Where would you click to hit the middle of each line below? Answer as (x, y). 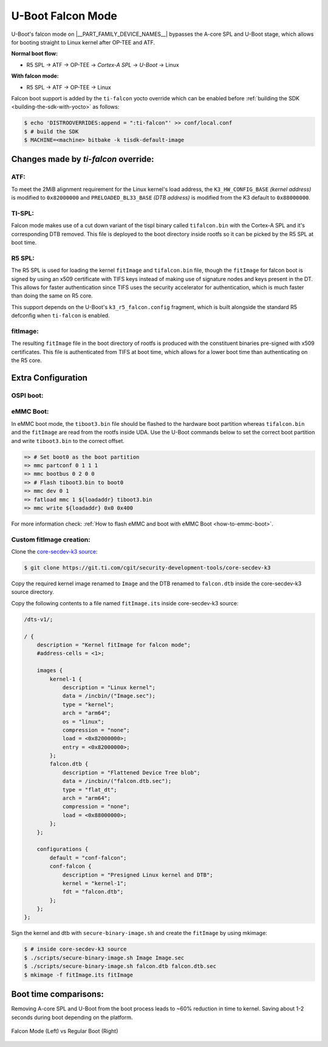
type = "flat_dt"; (90, 790)
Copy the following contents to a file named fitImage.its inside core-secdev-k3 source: (125, 603)
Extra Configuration (50, 377)
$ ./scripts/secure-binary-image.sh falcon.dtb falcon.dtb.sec (120, 966)
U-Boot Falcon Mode (64, 16)
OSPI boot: (27, 395)
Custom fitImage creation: (51, 540)
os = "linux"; (83, 722)
